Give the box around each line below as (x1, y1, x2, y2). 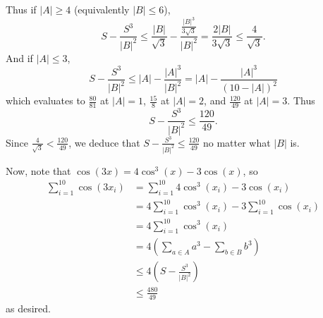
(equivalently (73, 2, 130, 16)
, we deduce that (68, 135, 140, 149)
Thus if (6, 2, 37, 16)
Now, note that (6, 163, 71, 178)
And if (6, 50, 33, 65)
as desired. (6, 300, 51, 315)
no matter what (202, 135, 271, 149)
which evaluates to (6, 93, 85, 108)
